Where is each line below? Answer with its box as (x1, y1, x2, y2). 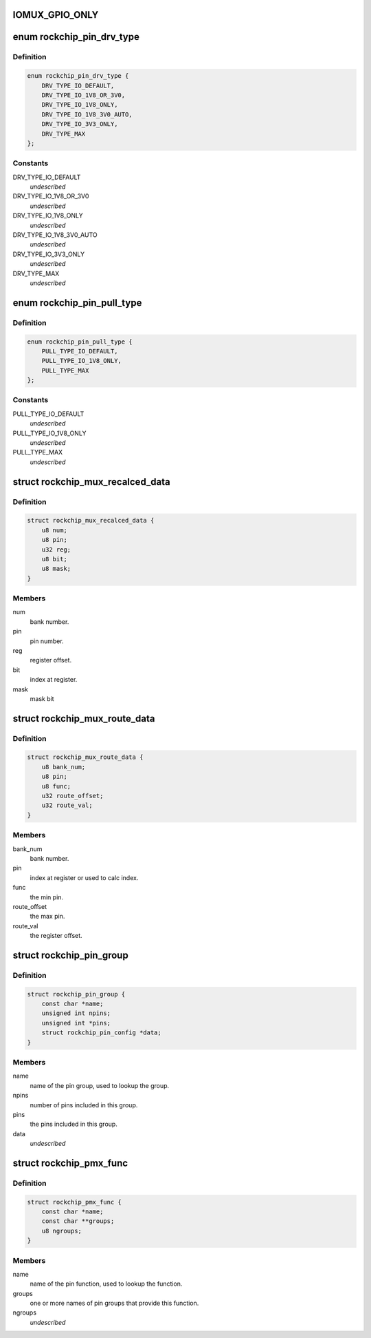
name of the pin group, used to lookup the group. (30, 1081, 170, 1089)
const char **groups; (41, 1217, 115, 1225)
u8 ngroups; (41, 1226, 82, 1235)
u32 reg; (41, 545, 71, 554)
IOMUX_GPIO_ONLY (12, 9, 99, 21)
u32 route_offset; (41, 792, 104, 800)
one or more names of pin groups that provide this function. (30, 1299, 199, 1308)
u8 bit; (41, 555, 68, 563)
